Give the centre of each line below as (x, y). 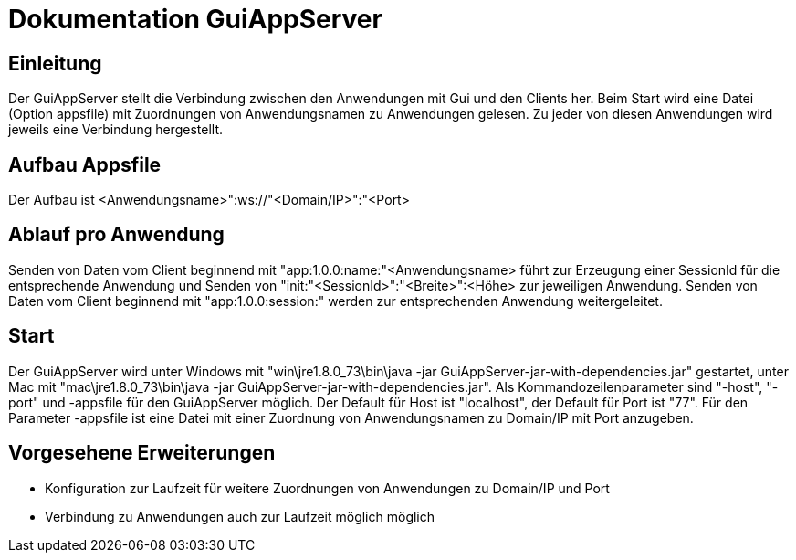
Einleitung (55, 63)
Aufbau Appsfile (85, 164)
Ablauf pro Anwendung (116, 235)
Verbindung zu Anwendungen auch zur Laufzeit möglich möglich (240, 516)
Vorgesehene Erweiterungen (142, 453)
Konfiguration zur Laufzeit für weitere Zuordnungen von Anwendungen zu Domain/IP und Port (327, 488)
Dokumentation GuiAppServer (195, 19)
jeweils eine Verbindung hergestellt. (115, 130)
